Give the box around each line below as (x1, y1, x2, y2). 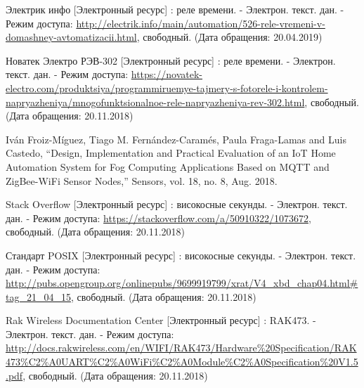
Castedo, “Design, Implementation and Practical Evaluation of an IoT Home (6, 145, 336, 160)
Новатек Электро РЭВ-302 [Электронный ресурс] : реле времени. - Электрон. (6, 53, 336, 67)
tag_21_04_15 (6, 289, 71, 304)
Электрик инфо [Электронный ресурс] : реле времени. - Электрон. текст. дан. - (6, 2, 344, 16)
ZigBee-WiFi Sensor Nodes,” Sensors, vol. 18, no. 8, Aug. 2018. (6, 173, 278, 188)
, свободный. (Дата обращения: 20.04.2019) (136, 30, 323, 44)
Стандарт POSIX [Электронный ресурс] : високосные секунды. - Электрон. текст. (6, 247, 356, 262)
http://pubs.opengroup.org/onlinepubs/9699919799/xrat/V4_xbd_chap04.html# (6, 276, 358, 290)
